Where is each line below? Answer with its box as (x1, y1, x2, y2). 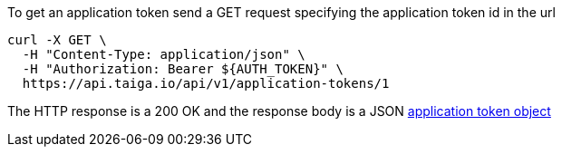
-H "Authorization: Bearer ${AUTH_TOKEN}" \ (22, 62, 344, 76)
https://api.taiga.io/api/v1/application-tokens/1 (22, 76, 390, 91)
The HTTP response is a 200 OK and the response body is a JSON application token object (7, 103, 551, 119)
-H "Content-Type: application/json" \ (22, 47, 305, 62)
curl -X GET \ (7, 33, 107, 47)
